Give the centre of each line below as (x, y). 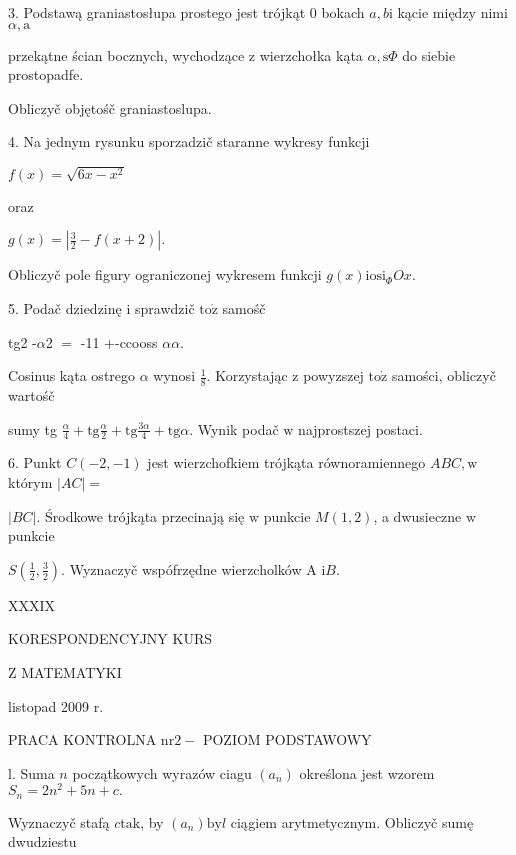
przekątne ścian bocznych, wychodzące (126, 54)
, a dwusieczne (417, 515)
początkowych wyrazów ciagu (162, 772)
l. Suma (31, 772)
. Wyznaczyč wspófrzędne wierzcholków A (189, 568)
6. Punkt (35, 462)
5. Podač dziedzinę (65, 307)
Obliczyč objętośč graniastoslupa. (110, 107)
